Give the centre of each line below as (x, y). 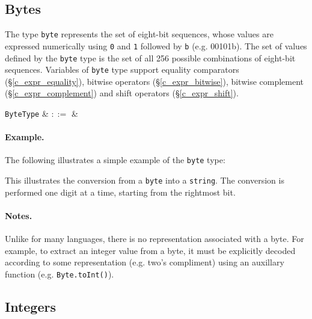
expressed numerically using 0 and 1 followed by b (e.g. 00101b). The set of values (156, 45)
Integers (30, 306)
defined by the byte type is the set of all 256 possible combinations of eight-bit (150, 57)
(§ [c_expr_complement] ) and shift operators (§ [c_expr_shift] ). (122, 93)
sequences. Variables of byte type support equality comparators (122, 70)
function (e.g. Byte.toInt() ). (60, 274)
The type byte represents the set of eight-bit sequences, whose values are (139, 34)
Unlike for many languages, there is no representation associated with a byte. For (154, 239)
